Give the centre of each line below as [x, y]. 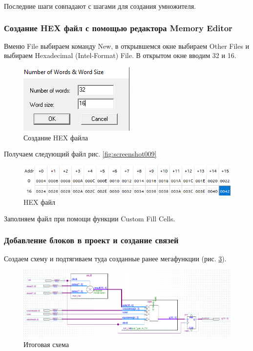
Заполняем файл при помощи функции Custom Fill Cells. [90, 218]
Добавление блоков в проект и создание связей [91, 240]
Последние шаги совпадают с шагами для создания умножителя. [100, 6]
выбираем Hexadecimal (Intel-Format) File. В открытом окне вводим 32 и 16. [120, 55]
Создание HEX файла [56, 137]
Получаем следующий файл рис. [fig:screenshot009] [80, 154]
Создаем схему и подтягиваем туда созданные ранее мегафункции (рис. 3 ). [115, 258]
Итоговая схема [46, 344]
